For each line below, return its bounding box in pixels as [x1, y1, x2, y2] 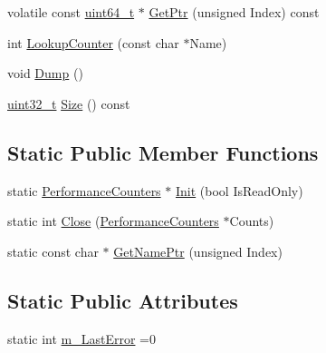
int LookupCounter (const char [7, 33, 179, 52]
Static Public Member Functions [7, 138, 319, 166]
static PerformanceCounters [7, 181, 161, 200]
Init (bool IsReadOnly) [175, 181, 303, 200]
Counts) [229, 211, 274, 230]
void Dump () [7, 64, 83, 83]
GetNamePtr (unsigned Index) [113, 241, 283, 260]
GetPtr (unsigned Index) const [149, 3, 320, 21]
